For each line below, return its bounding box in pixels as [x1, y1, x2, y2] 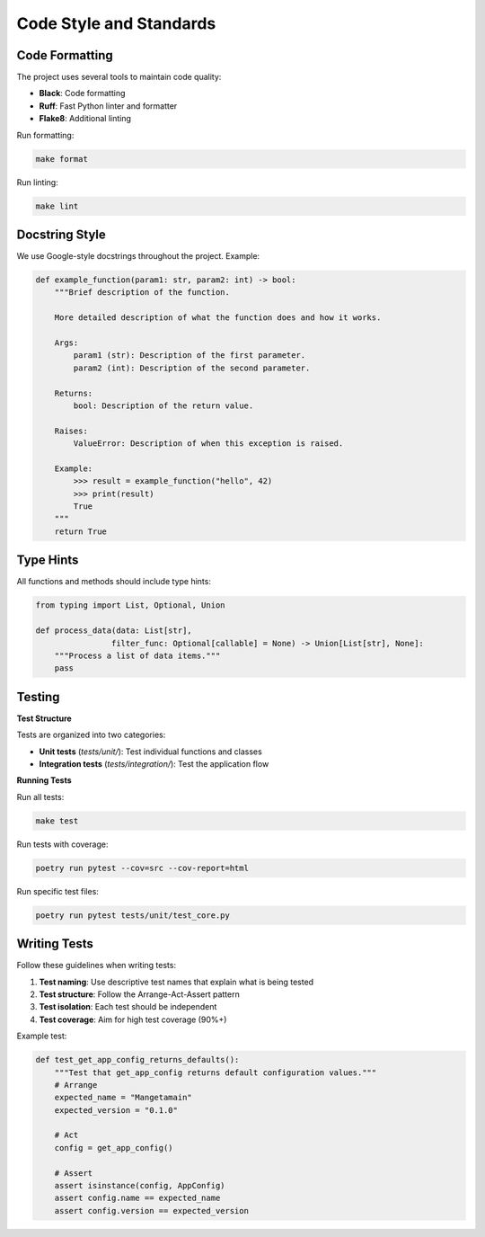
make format [35, 154, 89, 164]
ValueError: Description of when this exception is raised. [73, 439, 344, 449]
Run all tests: [16, 791, 65, 802]
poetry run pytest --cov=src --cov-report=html [35, 863, 249, 873]
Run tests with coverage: [16, 839, 109, 850]
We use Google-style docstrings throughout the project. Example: [16, 251, 260, 262]
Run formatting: [16, 129, 75, 140]
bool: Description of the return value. [73, 400, 254, 411]
